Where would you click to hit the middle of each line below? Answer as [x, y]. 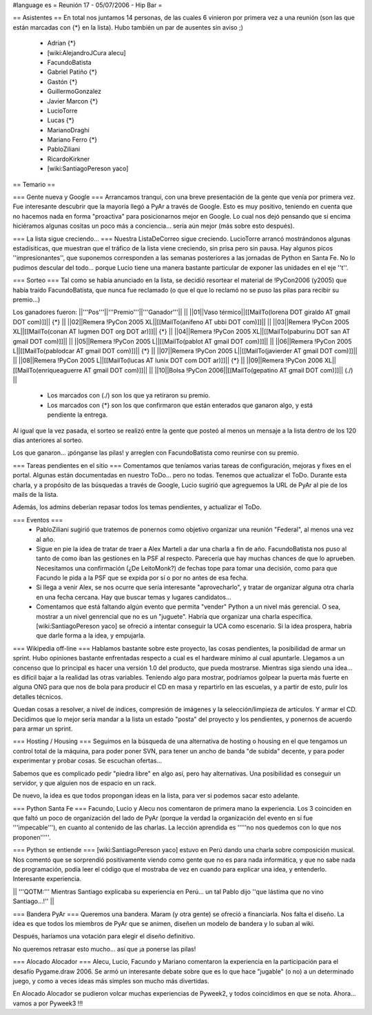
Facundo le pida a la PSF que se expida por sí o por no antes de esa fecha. [142, 578]
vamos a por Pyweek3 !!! [48, 1003]
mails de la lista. [35, 494]
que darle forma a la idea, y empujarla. [91, 635]
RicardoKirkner [69, 159]
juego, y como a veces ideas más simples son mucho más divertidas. [111, 980]
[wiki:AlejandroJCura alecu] [87, 52]
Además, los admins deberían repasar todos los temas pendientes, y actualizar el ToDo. [137, 507]
